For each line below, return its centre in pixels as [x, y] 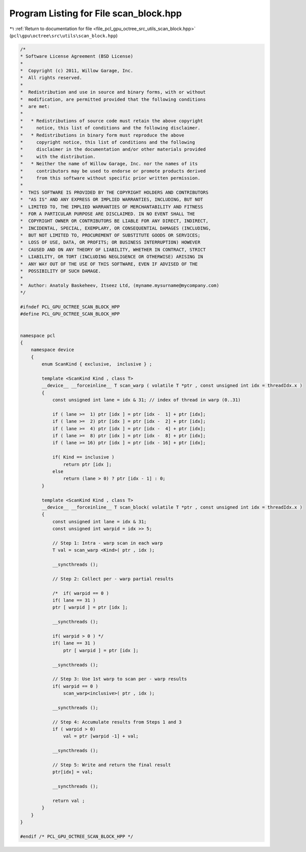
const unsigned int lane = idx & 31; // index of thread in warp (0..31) [146, 400]
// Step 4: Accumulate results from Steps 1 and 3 [117, 722]
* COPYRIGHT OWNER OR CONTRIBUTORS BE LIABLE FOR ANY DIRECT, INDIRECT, [114, 221]
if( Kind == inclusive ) [83, 457]
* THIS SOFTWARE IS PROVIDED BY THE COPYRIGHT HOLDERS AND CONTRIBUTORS [114, 192]
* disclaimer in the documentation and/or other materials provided [113, 149]
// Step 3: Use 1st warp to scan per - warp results [120, 679]
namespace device [53, 350]
